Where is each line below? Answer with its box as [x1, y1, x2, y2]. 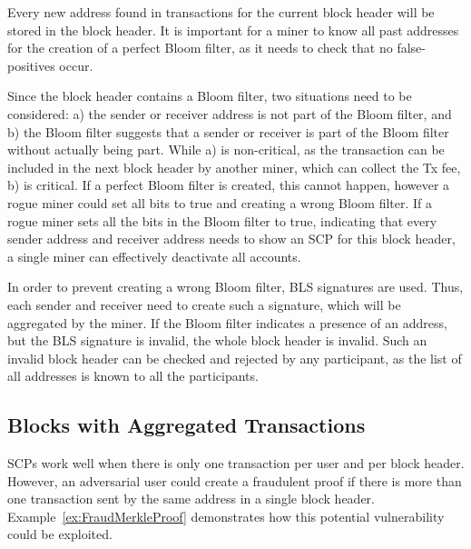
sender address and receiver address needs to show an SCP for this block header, [7, 229, 456, 248]
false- [397, 38, 426, 57]
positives [7, 55, 55, 75]
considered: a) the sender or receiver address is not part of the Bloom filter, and [7, 104, 452, 123]
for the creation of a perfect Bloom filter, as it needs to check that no [7, 38, 393, 57]
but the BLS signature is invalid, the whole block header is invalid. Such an [7, 331, 427, 350]
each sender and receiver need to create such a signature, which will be [7, 294, 401, 314]
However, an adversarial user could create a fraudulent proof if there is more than [7, 471, 462, 490]
